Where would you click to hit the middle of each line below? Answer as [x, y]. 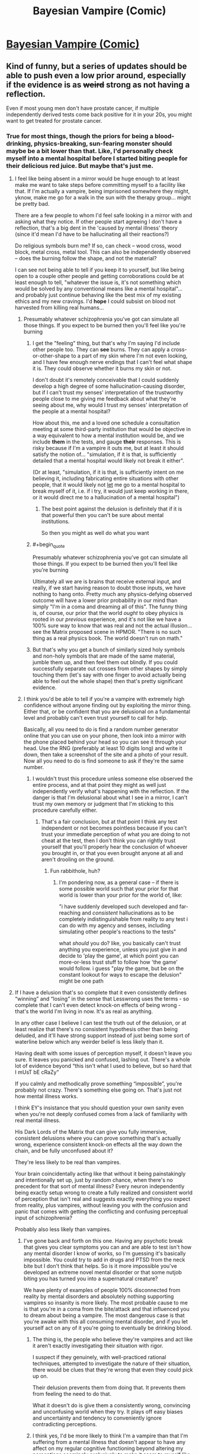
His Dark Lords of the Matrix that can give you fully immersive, [91, 1132]
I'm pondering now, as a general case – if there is [119, 882]
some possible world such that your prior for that [119, 889]
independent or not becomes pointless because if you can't [114, 828]
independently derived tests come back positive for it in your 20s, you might [99, 114]
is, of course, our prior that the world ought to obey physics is [108, 613]
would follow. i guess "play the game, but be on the [121, 968]
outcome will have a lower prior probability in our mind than [105, 601]
